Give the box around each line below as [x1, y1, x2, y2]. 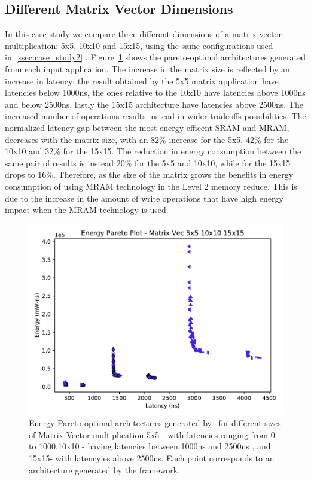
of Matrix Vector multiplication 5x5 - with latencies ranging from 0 [29, 428, 275, 440]
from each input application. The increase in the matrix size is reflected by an [5, 62, 290, 75]
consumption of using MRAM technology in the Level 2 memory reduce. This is [5, 180, 297, 192]
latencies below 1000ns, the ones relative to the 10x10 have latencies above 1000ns [5, 86, 306, 99]
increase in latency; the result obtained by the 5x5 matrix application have [5, 74, 279, 87]
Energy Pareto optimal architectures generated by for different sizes [29, 417, 281, 429]
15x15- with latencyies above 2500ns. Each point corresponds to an [29, 452, 275, 464]
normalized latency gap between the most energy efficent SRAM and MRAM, [5, 121, 289, 133]
